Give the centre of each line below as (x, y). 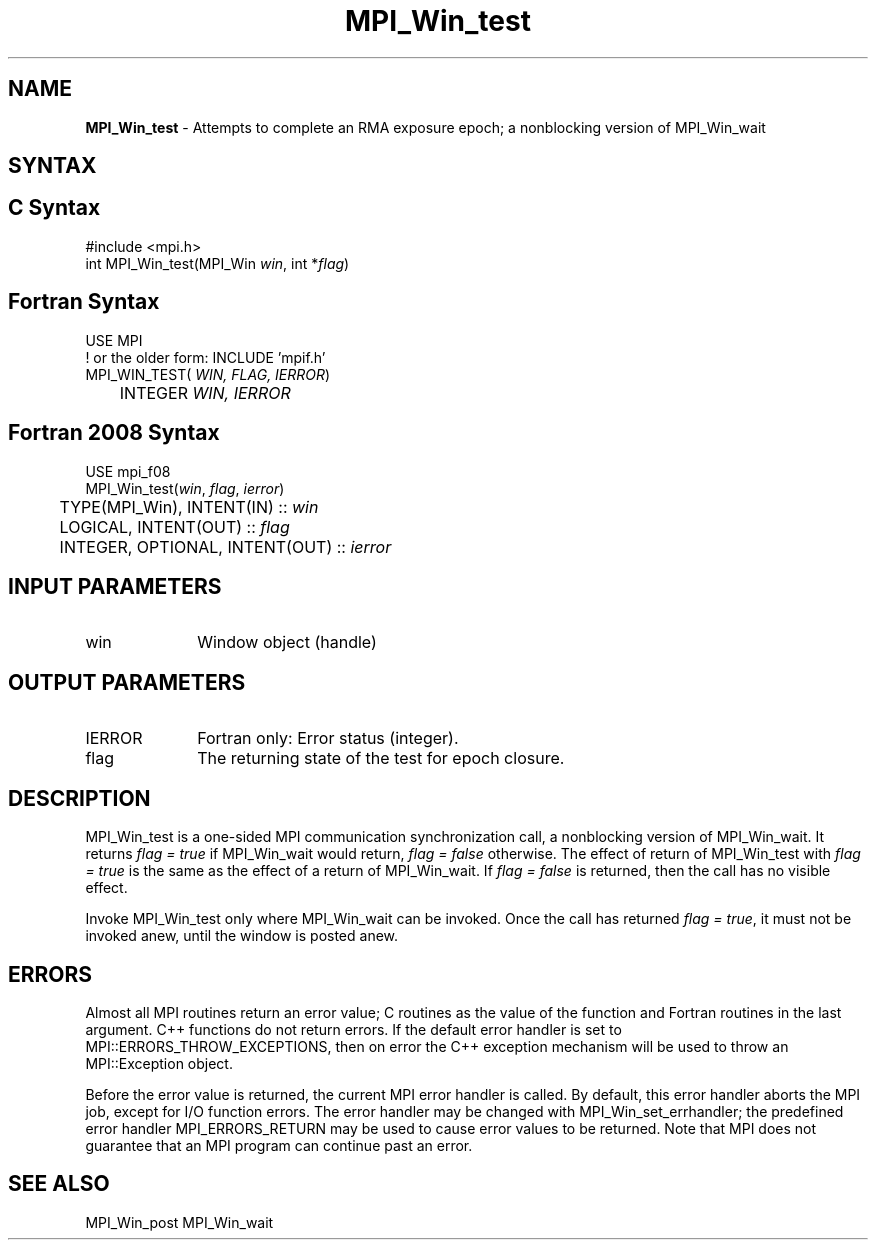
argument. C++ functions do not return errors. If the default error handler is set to (353, 1029)
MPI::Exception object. (159, 1063)
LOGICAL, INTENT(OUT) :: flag (174, 526)
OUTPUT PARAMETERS (127, 682)
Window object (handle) (287, 642)
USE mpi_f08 (128, 471)
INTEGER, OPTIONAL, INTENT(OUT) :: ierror (225, 546)
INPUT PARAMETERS (115, 586)
